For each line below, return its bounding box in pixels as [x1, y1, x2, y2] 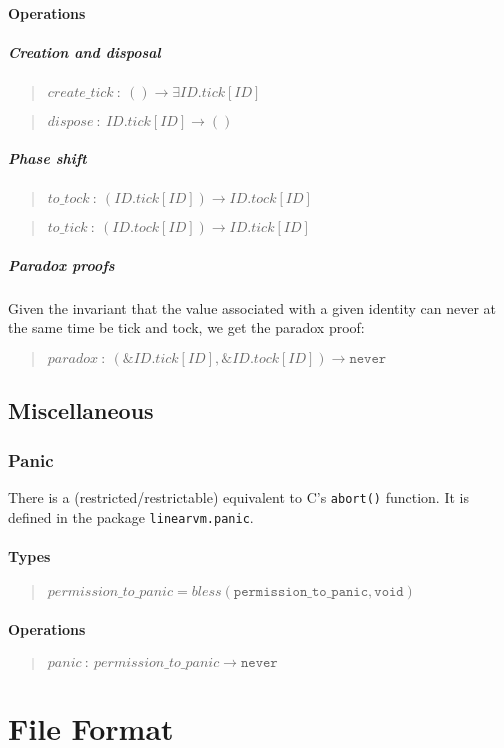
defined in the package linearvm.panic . [8, 506, 254, 527]
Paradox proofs [8, 254, 115, 275]
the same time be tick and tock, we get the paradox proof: [8, 317, 365, 338]
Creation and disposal [8, 41, 161, 62]
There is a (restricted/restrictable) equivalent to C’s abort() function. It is [8, 487, 469, 508]
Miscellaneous [8, 395, 154, 426]
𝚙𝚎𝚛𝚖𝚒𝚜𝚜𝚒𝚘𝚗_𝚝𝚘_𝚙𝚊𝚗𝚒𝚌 [233, 585, 369, 600]
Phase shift [8, 148, 87, 169]
